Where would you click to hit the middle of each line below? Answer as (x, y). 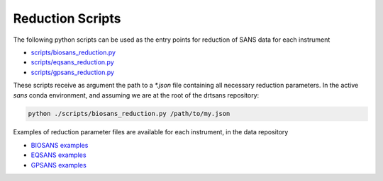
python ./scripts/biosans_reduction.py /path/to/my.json (129, 114)
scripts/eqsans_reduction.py (73, 62)
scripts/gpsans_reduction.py (73, 72)
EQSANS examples (59, 155)
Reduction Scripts (67, 18)
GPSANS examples (59, 165)
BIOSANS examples (60, 145)
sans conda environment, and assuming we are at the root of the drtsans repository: (136, 95)
